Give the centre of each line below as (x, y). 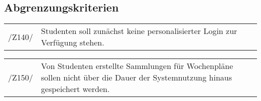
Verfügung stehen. (73, 42)
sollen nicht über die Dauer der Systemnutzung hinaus (136, 77)
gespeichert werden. (75, 89)
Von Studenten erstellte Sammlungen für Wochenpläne (137, 66)
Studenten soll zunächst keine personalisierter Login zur (139, 31)
